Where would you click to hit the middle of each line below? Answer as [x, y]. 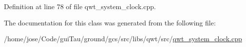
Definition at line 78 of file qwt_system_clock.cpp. [80, 6]
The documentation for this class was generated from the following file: [110, 22]
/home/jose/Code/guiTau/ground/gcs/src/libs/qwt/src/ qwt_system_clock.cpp [123, 39]
